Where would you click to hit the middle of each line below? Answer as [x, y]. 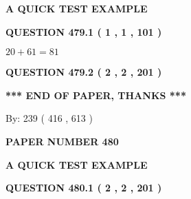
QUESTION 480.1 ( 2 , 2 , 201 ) [84, 188]
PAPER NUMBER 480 [62, 141]
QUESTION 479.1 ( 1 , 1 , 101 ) [84, 31]
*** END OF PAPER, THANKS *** [96, 95]
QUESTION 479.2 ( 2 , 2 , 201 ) [84, 72]
